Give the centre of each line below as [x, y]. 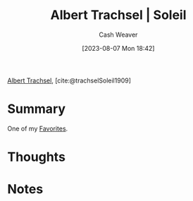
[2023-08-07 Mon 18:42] [118, 48]
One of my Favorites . [38, 128]
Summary [36, 109]
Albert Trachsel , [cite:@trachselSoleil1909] [69, 80]
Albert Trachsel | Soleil [118, 15]
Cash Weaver [118, 35]
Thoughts [36, 157]
